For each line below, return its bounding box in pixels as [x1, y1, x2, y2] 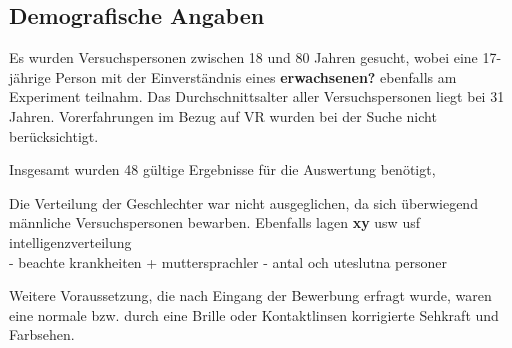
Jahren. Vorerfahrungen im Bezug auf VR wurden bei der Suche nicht [9, 105, 437, 126]
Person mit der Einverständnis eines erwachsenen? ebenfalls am [55, 66, 457, 87]
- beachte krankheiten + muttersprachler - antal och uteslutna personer [9, 251, 447, 272]
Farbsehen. [9, 324, 75, 345]
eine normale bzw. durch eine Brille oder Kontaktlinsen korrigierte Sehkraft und [9, 304, 499, 325]
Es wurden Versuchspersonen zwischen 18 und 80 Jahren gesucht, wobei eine [9, 47, 478, 68]
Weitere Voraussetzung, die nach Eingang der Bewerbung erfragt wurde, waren [9, 285, 492, 306]
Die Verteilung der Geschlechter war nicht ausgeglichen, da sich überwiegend [9, 192, 478, 213]
